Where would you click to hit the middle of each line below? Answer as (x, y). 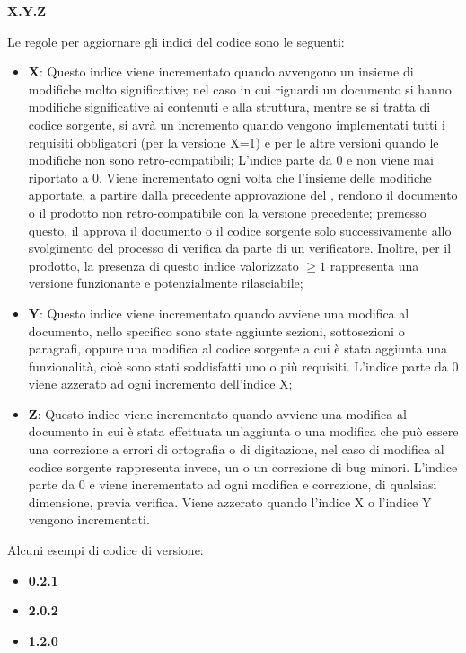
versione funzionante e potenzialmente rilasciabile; (166, 283)
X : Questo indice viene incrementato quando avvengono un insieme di (221, 72)
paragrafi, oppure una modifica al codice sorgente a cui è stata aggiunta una (238, 349)
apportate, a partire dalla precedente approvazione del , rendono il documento (243, 195)
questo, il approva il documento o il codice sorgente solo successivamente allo (240, 230)
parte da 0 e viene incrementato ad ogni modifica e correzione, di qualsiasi (233, 484)
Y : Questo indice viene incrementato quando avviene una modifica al (219, 313)
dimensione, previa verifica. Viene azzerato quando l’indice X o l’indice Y (230, 501)
